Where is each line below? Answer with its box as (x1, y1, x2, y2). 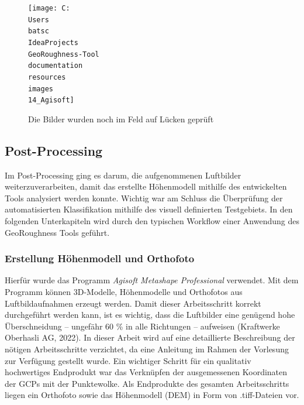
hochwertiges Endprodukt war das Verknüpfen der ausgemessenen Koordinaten (5, 366, 288, 378)
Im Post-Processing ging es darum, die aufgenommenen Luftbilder (5, 169, 241, 181)
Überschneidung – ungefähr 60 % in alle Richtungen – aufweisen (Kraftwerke (5, 320, 280, 332)
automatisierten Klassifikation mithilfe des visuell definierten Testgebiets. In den (5, 203, 293, 215)
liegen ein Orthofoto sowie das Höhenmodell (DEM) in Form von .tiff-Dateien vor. (5, 389, 299, 401)
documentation (28, 61, 83, 70)
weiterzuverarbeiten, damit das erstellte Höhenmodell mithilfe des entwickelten (5, 180, 287, 193)
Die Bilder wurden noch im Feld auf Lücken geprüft (28, 112, 214, 125)
